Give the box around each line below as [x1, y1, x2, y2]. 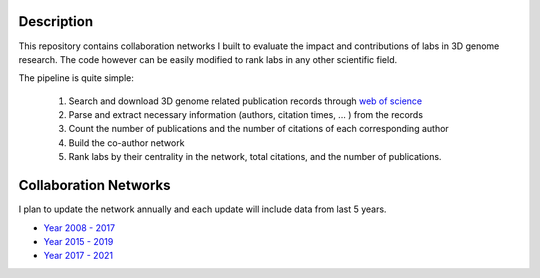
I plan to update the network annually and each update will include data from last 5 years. [18, 203, 387, 215]
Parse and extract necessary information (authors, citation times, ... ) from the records [68, 109, 424, 121]
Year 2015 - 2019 [43, 235, 114, 247]
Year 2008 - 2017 [43, 221, 115, 234]
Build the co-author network [68, 136, 185, 149]
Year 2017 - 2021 [43, 250, 114, 262]
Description [18, 13, 94, 30]
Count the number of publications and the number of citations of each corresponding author [68, 123, 449, 135]
